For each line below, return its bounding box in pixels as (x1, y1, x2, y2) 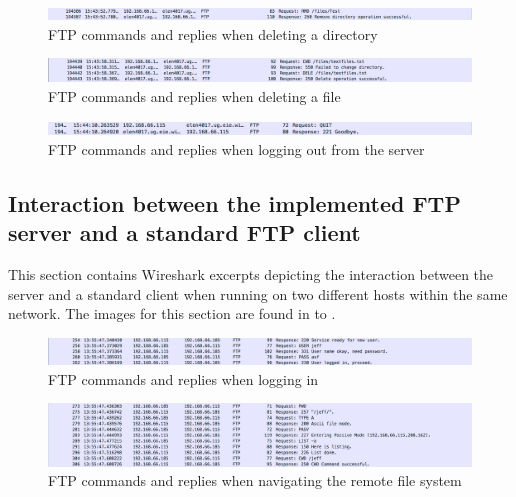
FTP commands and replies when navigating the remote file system (48, 470, 462, 491)
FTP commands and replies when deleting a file (48, 85, 341, 106)
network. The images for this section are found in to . (8, 303, 336, 324)
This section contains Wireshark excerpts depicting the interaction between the (8, 264, 494, 285)
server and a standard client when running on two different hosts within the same (8, 283, 508, 304)
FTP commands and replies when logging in (48, 368, 319, 389)
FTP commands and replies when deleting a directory (48, 23, 378, 44)
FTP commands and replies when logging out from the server (48, 138, 425, 159)
